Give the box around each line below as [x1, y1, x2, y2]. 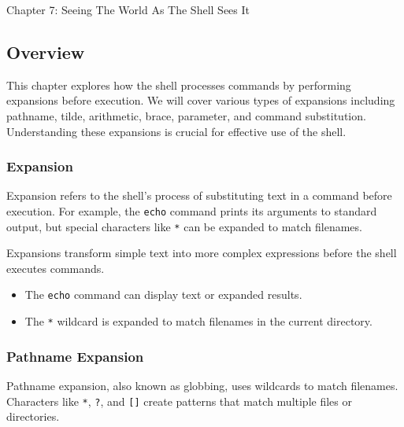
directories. [6, 408, 60, 425]
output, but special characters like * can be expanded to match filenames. [6, 218, 362, 234]
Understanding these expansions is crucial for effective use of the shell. [6, 123, 347, 139]
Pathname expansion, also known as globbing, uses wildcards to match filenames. [6, 377, 398, 394]
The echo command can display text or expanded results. [24, 286, 302, 303]
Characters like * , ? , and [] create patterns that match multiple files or [6, 392, 352, 409]
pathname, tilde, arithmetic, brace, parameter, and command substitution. [6, 107, 366, 123]
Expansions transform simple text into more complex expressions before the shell [6, 245, 397, 261]
